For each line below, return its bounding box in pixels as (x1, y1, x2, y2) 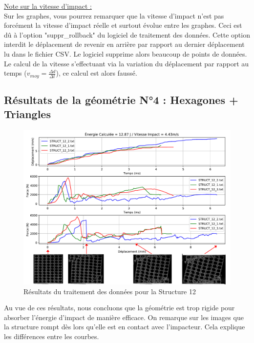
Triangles (4, 106, 51, 121)
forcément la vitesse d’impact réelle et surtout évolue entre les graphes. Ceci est (4, 20, 242, 30)
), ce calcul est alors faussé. (56, 68, 137, 78)
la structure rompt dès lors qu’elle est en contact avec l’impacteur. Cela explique (4, 322, 245, 332)
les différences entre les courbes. (4, 331, 99, 341)
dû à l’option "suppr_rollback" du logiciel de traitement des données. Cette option (4, 29, 250, 40)
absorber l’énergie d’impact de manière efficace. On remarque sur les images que (4, 312, 244, 322)
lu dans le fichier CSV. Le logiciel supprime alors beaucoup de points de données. (4, 48, 247, 59)
